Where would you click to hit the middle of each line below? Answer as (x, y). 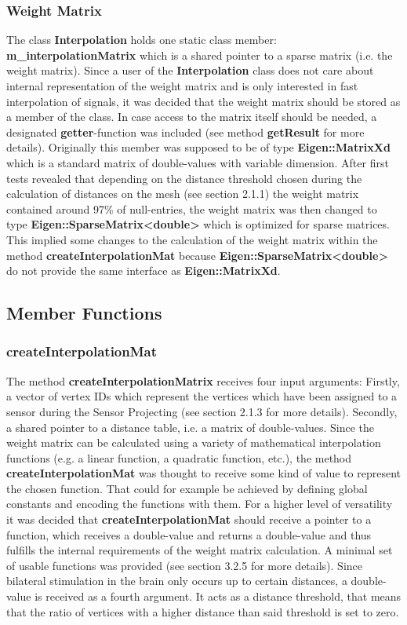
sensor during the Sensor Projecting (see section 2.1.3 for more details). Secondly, (202, 411)
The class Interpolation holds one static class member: (142, 40)
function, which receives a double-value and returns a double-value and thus (189, 534)
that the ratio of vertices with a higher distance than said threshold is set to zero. (203, 611)
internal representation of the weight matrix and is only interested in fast (182, 86)
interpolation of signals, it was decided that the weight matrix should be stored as (203, 101)
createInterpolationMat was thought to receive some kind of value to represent (203, 473)
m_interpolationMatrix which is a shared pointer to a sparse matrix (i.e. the (200, 55)
